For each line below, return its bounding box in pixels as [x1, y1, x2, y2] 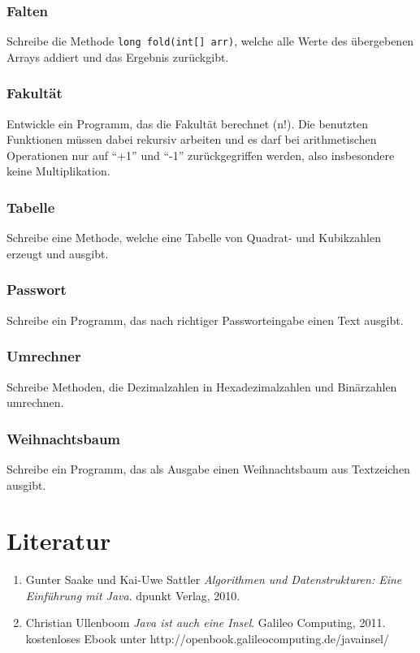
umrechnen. [6, 394, 64, 411]
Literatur [6, 524, 111, 557]
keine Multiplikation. [6, 162, 110, 179]
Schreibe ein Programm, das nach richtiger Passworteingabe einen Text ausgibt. [6, 311, 404, 328]
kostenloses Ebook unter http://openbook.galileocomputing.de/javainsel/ [25, 630, 389, 647]
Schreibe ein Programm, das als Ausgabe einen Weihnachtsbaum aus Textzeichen [6, 460, 410, 477]
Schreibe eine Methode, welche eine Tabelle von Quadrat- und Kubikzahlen [6, 229, 381, 246]
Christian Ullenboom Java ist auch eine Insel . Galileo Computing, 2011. [25, 614, 386, 631]
